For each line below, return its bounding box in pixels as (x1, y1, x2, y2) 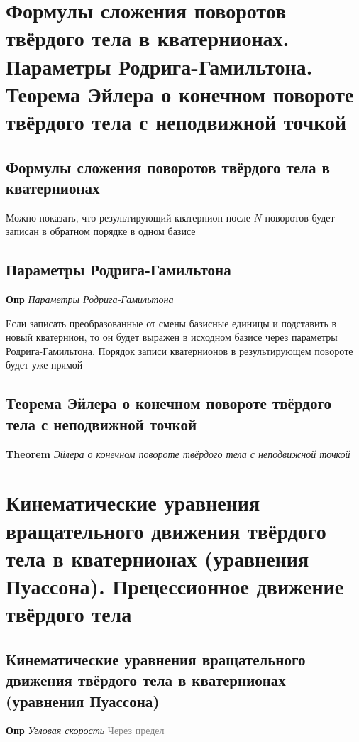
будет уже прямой (6, 357, 83, 372)
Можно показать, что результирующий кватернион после (6, 209, 250, 224)
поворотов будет (265, 209, 335, 224)
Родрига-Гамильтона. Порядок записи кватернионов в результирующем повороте (6, 343, 353, 358)
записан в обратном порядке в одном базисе (6, 224, 196, 239)
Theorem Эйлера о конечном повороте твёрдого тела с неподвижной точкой (6, 446, 350, 461)
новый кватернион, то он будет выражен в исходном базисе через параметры (6, 329, 338, 344)
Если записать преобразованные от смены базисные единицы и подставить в (6, 315, 337, 330)
